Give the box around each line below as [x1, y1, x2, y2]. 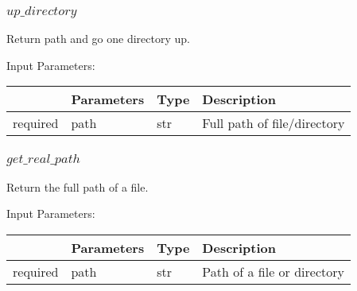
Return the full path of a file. [6, 178, 149, 195]
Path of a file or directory [202, 262, 344, 281]
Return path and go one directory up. [6, 30, 190, 47]
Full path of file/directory [202, 114, 345, 133]
